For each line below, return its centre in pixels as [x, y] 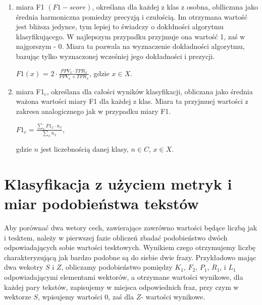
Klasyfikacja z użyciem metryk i [118, 183]
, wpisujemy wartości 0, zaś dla [86, 297]
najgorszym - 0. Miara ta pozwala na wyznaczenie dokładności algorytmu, [130, 46]
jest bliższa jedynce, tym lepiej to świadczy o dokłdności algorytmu [120, 26]
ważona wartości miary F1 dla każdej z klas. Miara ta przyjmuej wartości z [132, 101]
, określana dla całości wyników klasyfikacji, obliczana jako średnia [150, 91]
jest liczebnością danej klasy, [85, 149]
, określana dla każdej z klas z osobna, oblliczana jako [175, 7]
